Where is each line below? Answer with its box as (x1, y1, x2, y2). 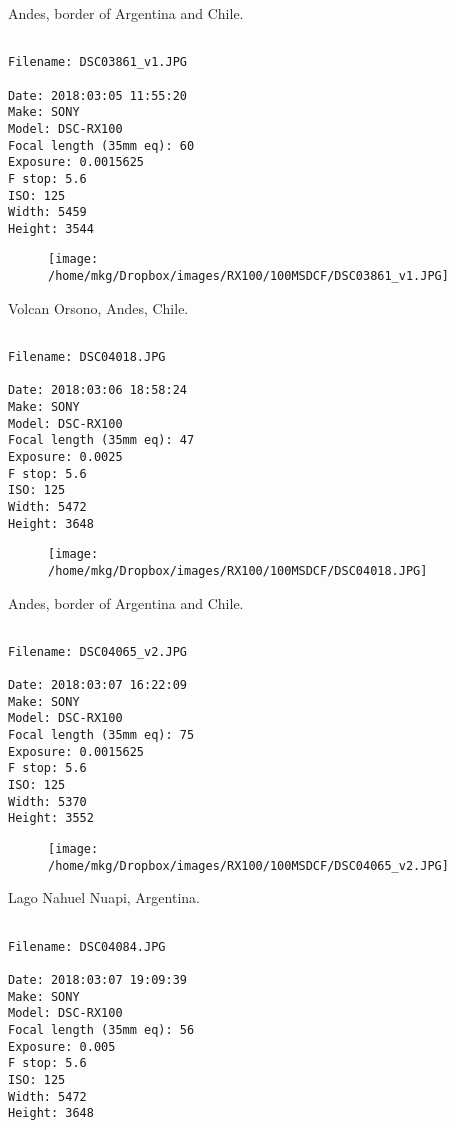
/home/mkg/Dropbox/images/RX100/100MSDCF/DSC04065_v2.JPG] (48, 858, 449, 873)
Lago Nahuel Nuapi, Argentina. (8, 887, 200, 908)
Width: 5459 (8, 205, 87, 220)
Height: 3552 (8, 811, 94, 826)
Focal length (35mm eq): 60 (8, 138, 195, 153)
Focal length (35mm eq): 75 (8, 728, 195, 743)
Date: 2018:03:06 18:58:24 (8, 383, 187, 398)
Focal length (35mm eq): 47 (8, 433, 195, 448)
